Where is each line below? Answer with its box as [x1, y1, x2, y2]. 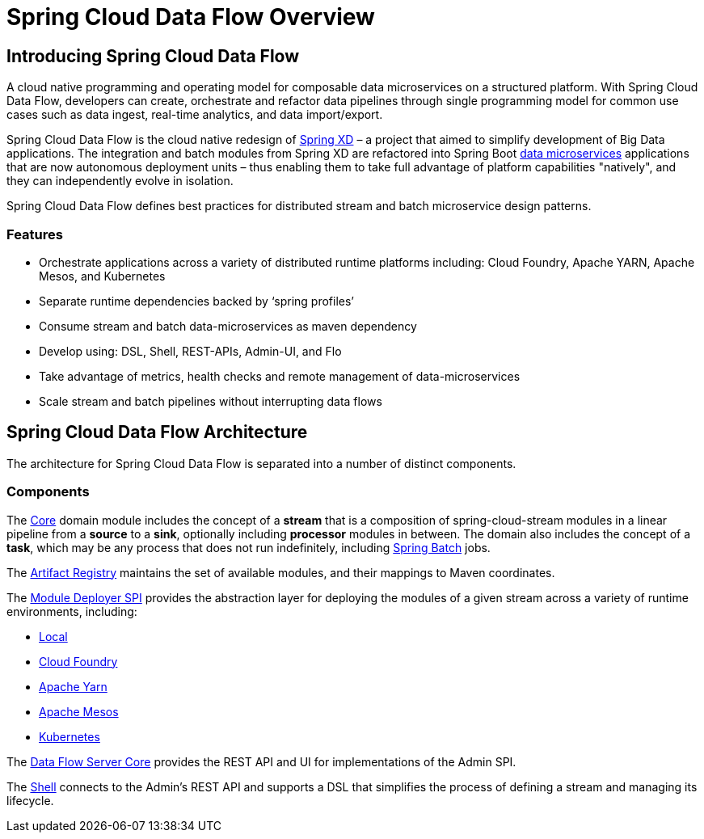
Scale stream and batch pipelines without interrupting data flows [39, 394, 382, 408]
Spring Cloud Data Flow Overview [6, 3, 375, 31]
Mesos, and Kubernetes [39, 268, 166, 283]
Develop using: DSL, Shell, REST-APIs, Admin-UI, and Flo [39, 344, 342, 358]
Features [6, 226, 63, 242]
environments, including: [6, 604, 137, 618]
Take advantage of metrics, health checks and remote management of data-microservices [39, 369, 521, 383]
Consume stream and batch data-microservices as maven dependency [39, 318, 417, 333]
